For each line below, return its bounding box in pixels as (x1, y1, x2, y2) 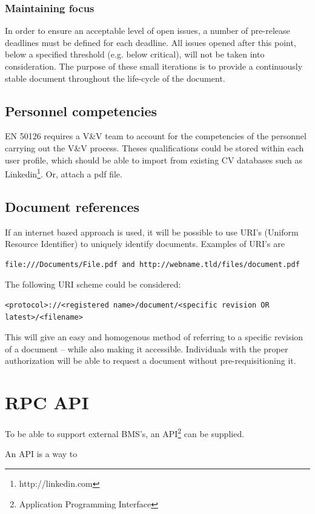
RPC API (5, 390, 89, 415)
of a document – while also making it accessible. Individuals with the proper (5, 342, 288, 355)
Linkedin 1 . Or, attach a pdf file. (5, 166, 122, 180)
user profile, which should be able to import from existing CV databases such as (5, 153, 303, 166)
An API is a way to (5, 447, 78, 460)
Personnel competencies (5, 101, 157, 120)
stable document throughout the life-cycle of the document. (5, 71, 225, 84)
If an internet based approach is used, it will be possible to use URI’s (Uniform (5, 225, 299, 238)
